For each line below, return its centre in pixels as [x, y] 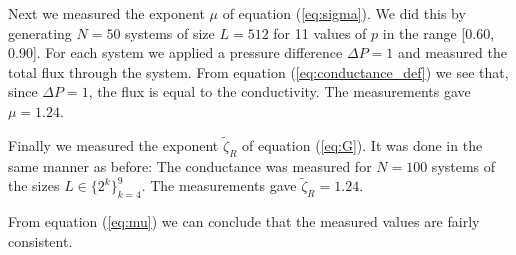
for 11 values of [320, 32]
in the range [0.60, [438, 32]
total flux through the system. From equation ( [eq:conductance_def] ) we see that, [258, 71]
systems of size [170, 32]
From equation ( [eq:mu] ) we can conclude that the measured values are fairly [244, 221]
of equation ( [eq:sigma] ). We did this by [344, 13]
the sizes [34, 185]
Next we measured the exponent [106, 13]
